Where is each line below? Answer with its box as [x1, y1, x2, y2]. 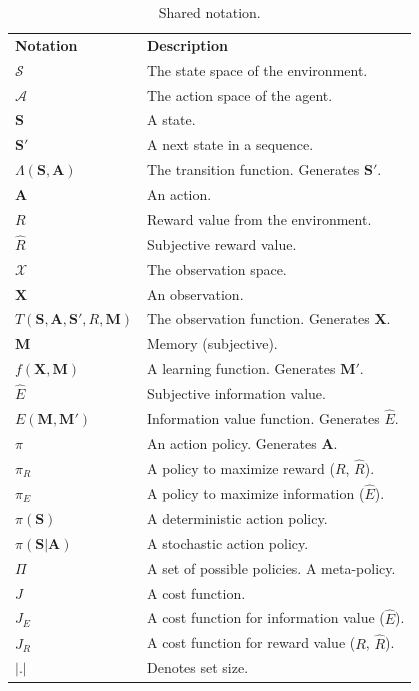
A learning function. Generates [146, 358, 336, 379]
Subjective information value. [146, 382, 326, 403]
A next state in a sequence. [146, 134, 314, 155]
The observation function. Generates [146, 308, 370, 329]
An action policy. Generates [146, 433, 317, 453]
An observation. [146, 283, 244, 304]
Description [146, 34, 228, 55]
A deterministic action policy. [146, 507, 328, 528]
